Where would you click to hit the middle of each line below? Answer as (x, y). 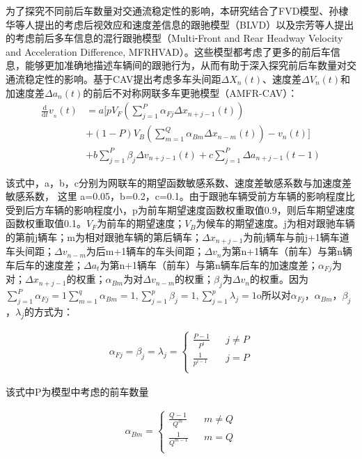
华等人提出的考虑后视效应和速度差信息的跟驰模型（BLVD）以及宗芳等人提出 (180, 24)
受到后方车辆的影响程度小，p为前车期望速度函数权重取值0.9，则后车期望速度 (180, 209)
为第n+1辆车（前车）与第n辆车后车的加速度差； (209, 264)
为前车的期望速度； (141, 223)
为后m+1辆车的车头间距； (145, 251)
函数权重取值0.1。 (46, 223)
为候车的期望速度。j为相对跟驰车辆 (275, 223)
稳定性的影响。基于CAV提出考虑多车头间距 (123, 78)
